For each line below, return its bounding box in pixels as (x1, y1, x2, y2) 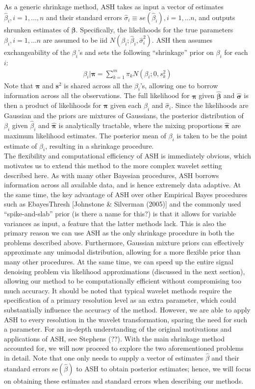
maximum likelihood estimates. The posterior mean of (4, 130, 166, 140)
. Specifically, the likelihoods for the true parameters (76, 24, 233, 34)
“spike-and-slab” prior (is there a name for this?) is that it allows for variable (4, 208, 236, 218)
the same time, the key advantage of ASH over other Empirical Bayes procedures (4, 189, 248, 199)
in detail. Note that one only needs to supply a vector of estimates (4, 353, 204, 363)
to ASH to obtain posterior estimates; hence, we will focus (76, 363, 251, 373)
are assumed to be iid (43, 35, 108, 45)
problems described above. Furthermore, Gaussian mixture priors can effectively (4, 237, 244, 247)
